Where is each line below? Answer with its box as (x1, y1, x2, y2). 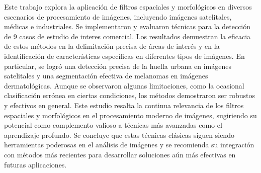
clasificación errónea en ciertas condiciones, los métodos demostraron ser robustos (4, 90, 255, 101)
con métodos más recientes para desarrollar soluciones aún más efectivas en (4, 149, 236, 159)
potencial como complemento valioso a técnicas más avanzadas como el (4, 120, 222, 130)
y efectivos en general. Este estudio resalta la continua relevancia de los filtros (4, 100, 244, 110)
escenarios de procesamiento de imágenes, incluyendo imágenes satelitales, (4, 11, 232, 22)
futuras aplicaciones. (4, 159, 67, 169)
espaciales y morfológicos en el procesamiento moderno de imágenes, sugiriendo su (4, 110, 257, 120)
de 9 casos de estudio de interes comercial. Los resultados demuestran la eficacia (4, 31, 251, 41)
